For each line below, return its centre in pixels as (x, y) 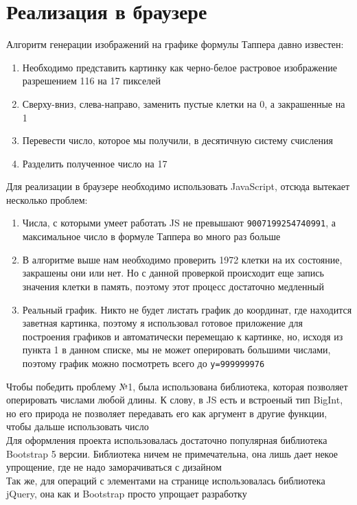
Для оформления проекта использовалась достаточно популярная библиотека (167, 439)
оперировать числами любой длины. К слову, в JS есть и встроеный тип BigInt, (175, 400)
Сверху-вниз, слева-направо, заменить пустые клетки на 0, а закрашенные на (184, 103)
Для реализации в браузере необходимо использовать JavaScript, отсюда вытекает (178, 186)
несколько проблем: (47, 199)
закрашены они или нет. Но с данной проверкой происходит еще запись (173, 273)
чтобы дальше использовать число (78, 426)
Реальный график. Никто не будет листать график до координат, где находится (187, 309)
